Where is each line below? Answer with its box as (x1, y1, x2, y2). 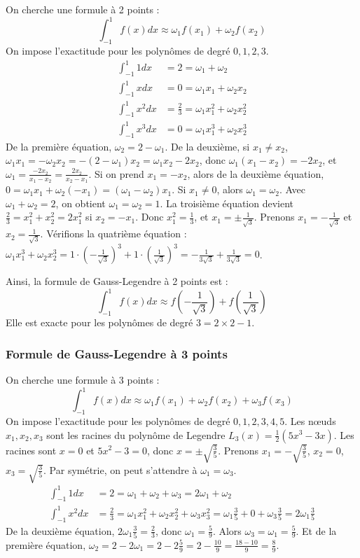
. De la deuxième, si (165, 139, 250, 153)
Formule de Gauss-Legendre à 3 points (6, 344, 228, 362)
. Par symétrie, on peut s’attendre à (43, 462, 198, 477)
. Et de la (296, 523, 337, 538)
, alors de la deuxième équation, (187, 166, 324, 181)
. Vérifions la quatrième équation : (40, 226, 187, 241)
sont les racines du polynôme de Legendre (46, 427, 226, 442)
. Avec (279, 182, 305, 197)
